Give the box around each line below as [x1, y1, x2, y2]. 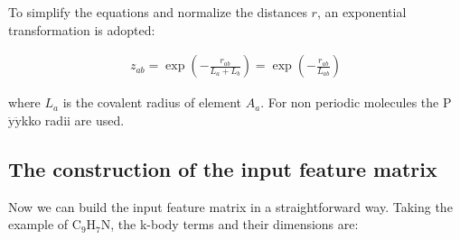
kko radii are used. [21, 110, 125, 129]
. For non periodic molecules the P [260, 93, 452, 112]
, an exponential [316, 3, 407, 21]
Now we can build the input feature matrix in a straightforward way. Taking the [8, 197, 453, 216]
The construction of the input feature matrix [8, 154, 437, 182]
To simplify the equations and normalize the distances [8, 3, 307, 21]
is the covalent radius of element [62, 93, 241, 112]
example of [8, 215, 69, 234]
